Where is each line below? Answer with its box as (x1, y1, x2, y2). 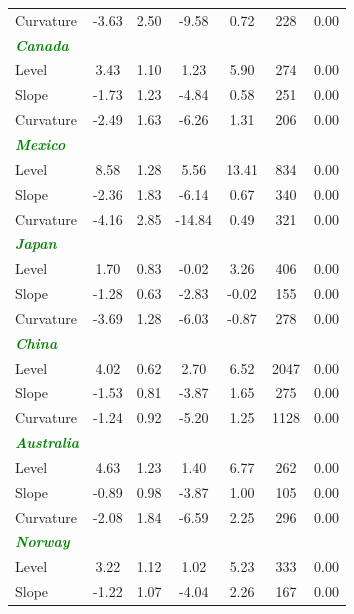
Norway (15, 531, 70, 552)
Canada (15, 34, 69, 55)
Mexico (15, 133, 66, 154)
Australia (15, 432, 80, 453)
